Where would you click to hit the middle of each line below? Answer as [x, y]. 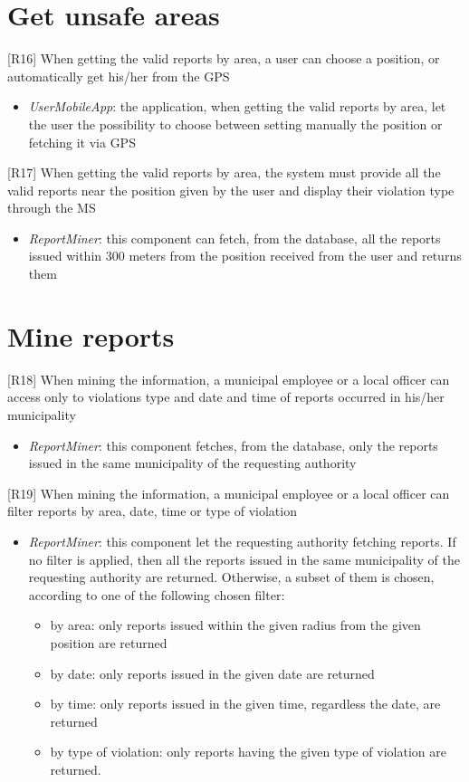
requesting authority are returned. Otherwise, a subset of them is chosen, [231, 577]
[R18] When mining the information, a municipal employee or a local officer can [229, 379]
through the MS [52, 208]
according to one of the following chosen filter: [157, 594]
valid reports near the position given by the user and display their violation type [231, 190]
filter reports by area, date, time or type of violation [152, 511]
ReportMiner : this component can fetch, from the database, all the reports [234, 238]
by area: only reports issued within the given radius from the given [235, 625]
